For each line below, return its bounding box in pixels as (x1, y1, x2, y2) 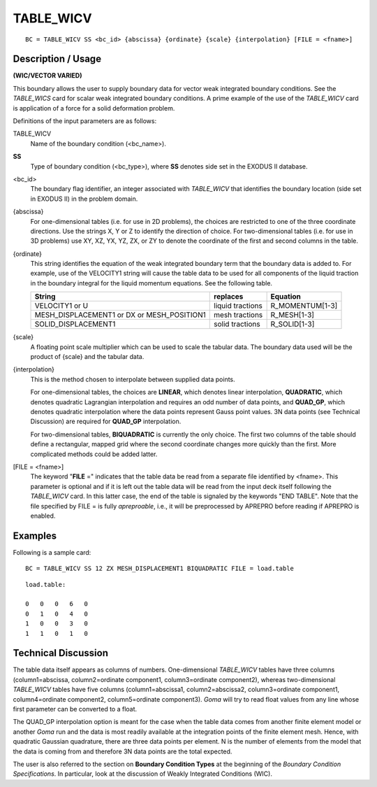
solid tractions (214, 319, 261, 329)
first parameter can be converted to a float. (13, 705, 138, 714)
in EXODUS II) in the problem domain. (30, 194, 138, 203)
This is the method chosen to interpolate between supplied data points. (30, 375, 235, 383)
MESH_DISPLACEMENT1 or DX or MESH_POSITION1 (34, 310, 206, 320)
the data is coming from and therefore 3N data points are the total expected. (13, 747, 232, 756)
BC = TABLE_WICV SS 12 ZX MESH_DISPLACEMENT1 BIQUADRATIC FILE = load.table (25, 565, 295, 573)
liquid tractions (214, 301, 263, 311)
